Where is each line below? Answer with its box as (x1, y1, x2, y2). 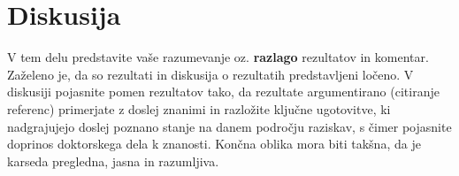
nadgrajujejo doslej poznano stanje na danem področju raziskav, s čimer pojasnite (7, 117, 452, 135)
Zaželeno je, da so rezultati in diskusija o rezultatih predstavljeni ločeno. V (7, 65, 414, 83)
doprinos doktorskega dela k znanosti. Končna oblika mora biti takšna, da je (7, 134, 421, 153)
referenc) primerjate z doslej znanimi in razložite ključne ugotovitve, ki (7, 99, 391, 118)
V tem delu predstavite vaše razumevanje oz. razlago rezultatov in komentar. (7, 48, 429, 66)
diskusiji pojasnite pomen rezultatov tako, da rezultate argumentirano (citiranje (7, 82, 440, 101)
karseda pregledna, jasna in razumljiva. (7, 151, 219, 170)
